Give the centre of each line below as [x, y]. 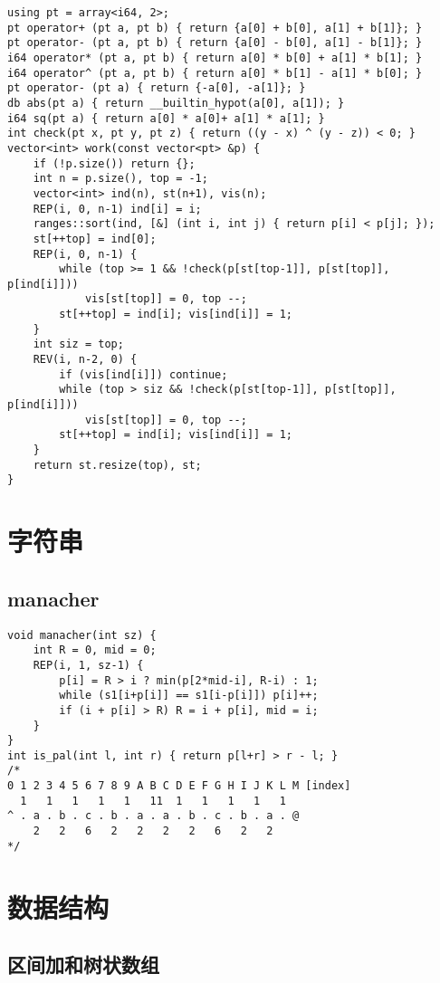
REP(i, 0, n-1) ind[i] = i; [117, 209]
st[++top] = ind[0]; [95, 239]
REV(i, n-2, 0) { [85, 360]
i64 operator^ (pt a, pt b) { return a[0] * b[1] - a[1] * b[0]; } [215, 73]
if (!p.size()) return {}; [114, 163]
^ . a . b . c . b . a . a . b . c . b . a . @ [153, 816]
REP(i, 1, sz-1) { [88, 665]
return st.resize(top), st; [117, 465]
